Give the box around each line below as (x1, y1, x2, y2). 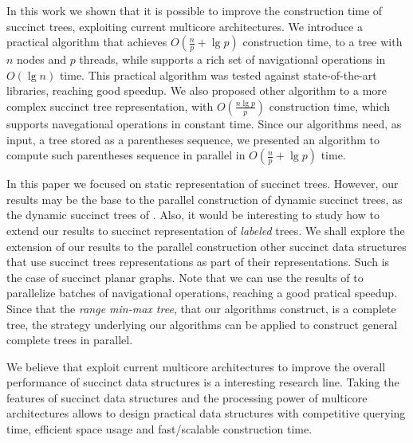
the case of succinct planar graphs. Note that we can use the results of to (6, 269, 364, 285)
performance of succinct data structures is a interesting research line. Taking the (6, 374, 399, 390)
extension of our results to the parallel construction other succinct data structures (6, 237, 407, 254)
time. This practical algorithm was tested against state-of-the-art (59, 66, 377, 83)
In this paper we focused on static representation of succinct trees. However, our (6, 175, 399, 192)
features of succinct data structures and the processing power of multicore (6, 389, 368, 406)
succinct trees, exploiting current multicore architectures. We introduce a (6, 18, 363, 34)
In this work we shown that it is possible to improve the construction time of (6, 2, 383, 18)
